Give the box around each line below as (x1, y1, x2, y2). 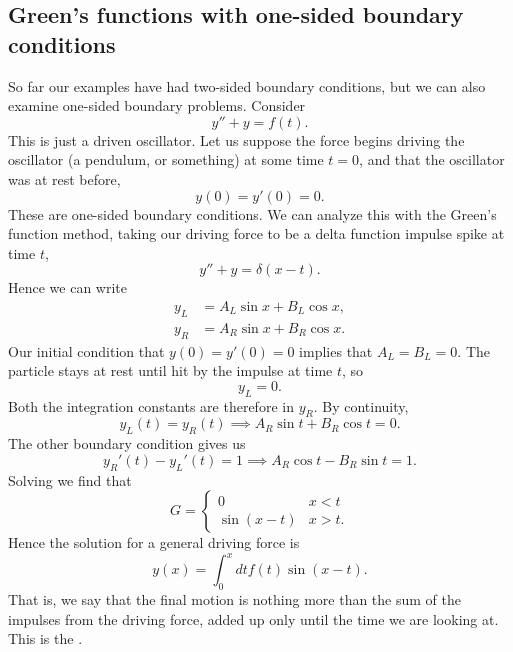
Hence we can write (8, 277, 127, 298)
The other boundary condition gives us (8, 433, 246, 454)
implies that (299, 340, 373, 361)
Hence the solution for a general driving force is (8, 532, 300, 553)
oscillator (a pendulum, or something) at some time (8, 149, 324, 170)
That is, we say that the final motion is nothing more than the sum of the (8, 589, 461, 610)
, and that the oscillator (359, 149, 505, 170)
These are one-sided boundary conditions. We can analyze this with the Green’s (8, 203, 497, 224)
